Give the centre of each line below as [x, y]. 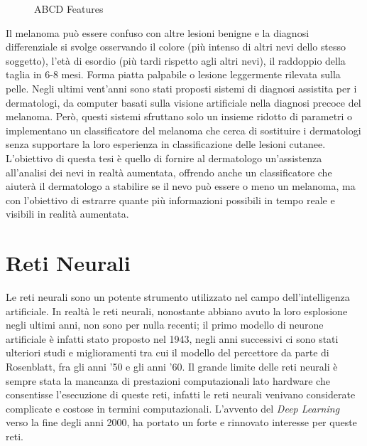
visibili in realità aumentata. [67, 214]
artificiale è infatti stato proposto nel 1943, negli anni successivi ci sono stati [172, 338]
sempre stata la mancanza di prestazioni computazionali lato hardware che [168, 380]
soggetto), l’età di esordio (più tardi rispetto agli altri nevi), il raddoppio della [176, 60]
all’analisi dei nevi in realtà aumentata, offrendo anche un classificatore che [169, 172]
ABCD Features [69, 9]
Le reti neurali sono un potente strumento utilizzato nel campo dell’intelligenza [178, 297]
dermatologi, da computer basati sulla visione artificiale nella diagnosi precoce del [183, 102]
